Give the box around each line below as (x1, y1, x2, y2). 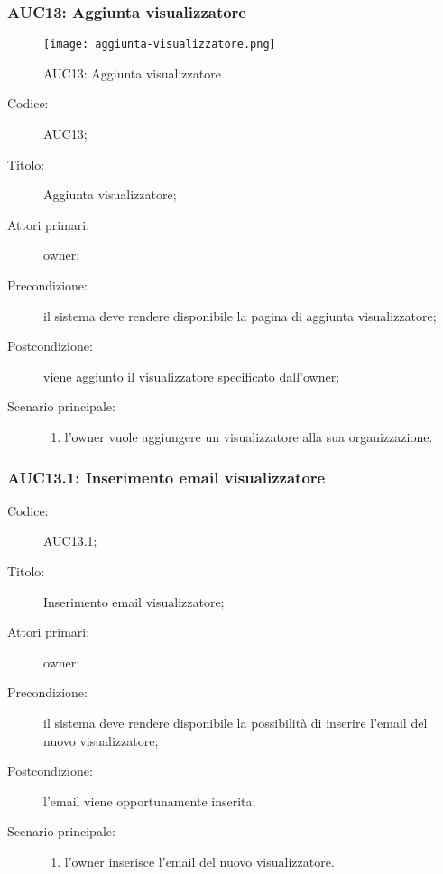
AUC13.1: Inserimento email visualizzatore (7, 465, 326, 488)
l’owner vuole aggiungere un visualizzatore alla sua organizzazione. (64, 428, 433, 446)
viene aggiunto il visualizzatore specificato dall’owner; (43, 366, 340, 385)
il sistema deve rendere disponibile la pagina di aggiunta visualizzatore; (43, 306, 437, 325)
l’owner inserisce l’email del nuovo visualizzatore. (64, 851, 335, 870)
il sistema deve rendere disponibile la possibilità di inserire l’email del (43, 713, 428, 731)
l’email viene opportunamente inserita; (43, 791, 256, 810)
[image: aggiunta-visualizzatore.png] (43, 38, 276, 51)
